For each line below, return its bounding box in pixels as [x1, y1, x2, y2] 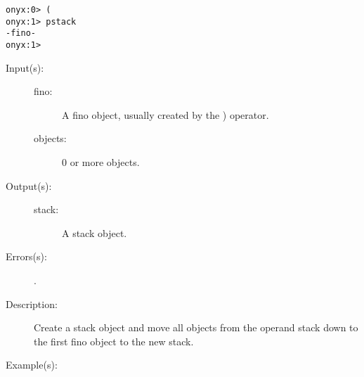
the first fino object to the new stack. [34, 333, 194, 348]
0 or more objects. [62, 155, 140, 169]
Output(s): [6, 178, 52, 193]
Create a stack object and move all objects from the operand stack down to [34, 320, 358, 335]
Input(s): [6, 60, 44, 75]
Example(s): [6, 357, 58, 372]
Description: [6, 296, 58, 311]
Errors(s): [6, 249, 47, 264]
